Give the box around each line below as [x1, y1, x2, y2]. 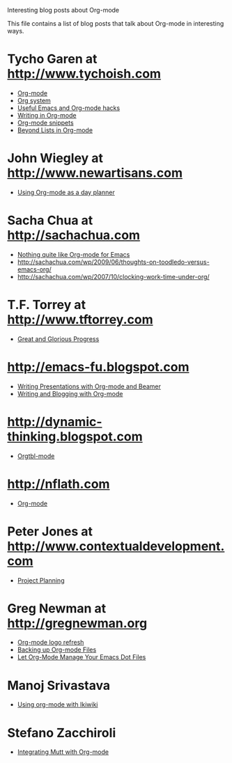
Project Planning [17, 576, 65, 584]
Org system [17, 96, 51, 104]
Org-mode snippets [17, 118, 75, 127]
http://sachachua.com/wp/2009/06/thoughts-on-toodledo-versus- [17, 258, 210, 266]
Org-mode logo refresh [17, 638, 84, 647]
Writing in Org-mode [17, 111, 77, 119]
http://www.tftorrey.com [7, 312, 153, 327]
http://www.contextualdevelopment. [7, 538, 225, 554]
